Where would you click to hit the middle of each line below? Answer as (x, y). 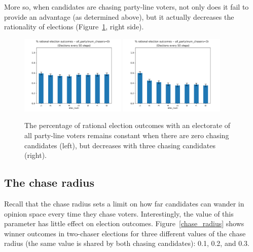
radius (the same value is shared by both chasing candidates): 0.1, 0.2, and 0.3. (127, 243)
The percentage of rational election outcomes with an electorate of (128, 125)
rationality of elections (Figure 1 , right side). (74, 27)
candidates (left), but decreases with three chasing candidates (120, 145)
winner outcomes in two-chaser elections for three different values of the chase (125, 233)
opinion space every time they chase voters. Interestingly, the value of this (119, 213)
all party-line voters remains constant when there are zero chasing (127, 135)
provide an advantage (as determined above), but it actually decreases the (119, 16)
